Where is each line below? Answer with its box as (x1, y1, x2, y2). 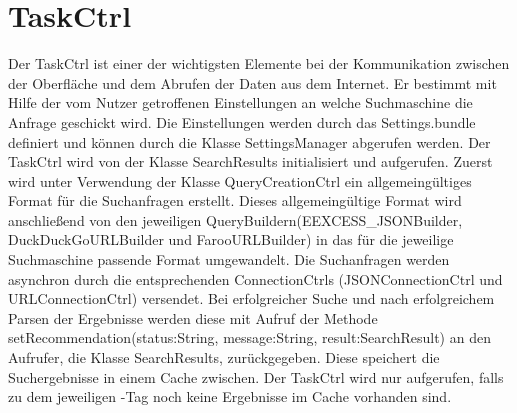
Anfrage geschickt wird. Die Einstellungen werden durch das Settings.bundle (8, 111, 476, 132)
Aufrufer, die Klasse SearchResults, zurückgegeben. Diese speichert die (8, 347, 440, 368)
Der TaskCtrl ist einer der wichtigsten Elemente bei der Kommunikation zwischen (8, 53, 510, 74)
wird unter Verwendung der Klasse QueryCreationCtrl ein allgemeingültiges (8, 170, 472, 191)
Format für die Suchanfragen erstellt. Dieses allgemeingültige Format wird (8, 190, 462, 211)
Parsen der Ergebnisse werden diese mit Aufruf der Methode (8, 307, 378, 328)
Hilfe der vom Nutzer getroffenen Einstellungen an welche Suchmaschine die (8, 92, 473, 113)
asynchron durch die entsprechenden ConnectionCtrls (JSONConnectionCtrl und (8, 268, 503, 289)
